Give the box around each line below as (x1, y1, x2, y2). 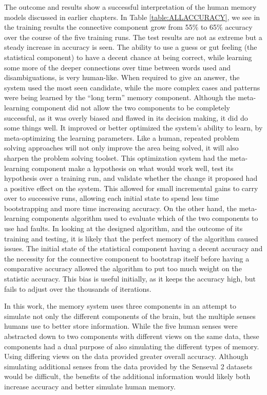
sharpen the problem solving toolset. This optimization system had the (4, 152, 227, 163)
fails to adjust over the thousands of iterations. (4, 283, 151, 294)
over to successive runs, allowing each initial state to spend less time (4, 193, 219, 203)
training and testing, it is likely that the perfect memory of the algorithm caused (4, 233, 258, 243)
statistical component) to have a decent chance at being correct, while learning (4, 51, 252, 62)
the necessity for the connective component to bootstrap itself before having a (4, 253, 250, 264)
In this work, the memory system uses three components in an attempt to (4, 300, 237, 311)
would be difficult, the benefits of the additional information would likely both (4, 371, 251, 382)
